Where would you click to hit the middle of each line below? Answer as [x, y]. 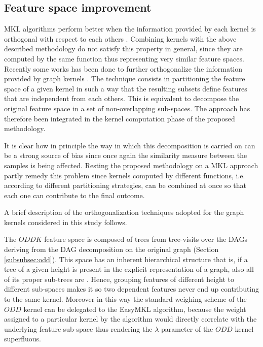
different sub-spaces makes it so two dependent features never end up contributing [132, 289]
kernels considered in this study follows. [66, 222]
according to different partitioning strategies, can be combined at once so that [125, 185]
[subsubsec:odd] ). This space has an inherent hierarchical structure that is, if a [126, 259]
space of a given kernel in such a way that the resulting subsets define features [126, 88]
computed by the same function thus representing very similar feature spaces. [124, 58]
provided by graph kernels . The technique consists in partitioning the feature [125, 78]
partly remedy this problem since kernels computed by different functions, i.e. [125, 175]
